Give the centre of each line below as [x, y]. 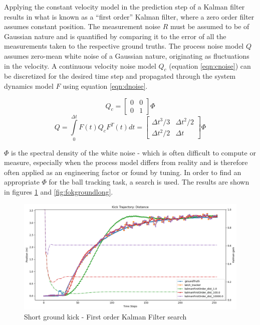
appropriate [22, 182]
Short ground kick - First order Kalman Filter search [105, 316]
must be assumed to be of [210, 26]
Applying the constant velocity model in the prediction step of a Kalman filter [124, 7]
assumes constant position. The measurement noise [82, 26]
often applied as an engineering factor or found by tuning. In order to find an [123, 172]
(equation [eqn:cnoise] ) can [210, 65]
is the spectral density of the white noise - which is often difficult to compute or [134, 152]
